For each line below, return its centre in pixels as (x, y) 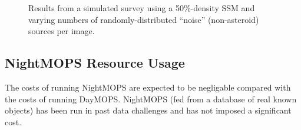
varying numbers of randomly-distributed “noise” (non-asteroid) (144, 19)
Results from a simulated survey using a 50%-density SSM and (142, 8)
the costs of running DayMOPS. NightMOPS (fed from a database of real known (151, 99)
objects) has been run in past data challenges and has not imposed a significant (148, 110)
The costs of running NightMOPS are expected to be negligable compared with (148, 87)
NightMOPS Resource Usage (95, 63)
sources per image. (62, 31)
